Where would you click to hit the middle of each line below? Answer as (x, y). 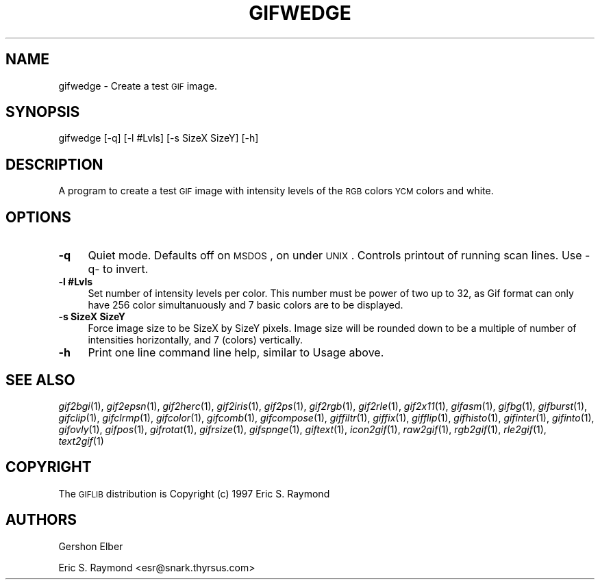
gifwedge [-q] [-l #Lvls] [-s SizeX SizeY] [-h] (159, 138)
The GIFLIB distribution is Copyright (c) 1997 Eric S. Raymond (194, 493)
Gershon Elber (91, 546)
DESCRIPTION (54, 164)
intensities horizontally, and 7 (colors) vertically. (196, 340)
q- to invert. (118, 269)
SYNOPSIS (43, 112)
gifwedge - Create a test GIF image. (138, 86)
